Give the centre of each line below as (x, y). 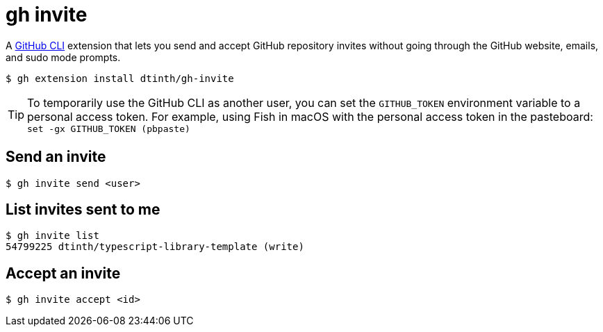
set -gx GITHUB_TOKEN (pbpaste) (109, 128)
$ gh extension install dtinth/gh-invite (120, 78)
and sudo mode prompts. (63, 57)
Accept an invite (63, 273)
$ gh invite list (52, 236)
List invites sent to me (83, 210)
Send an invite (56, 157)
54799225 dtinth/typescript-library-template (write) (155, 247)
